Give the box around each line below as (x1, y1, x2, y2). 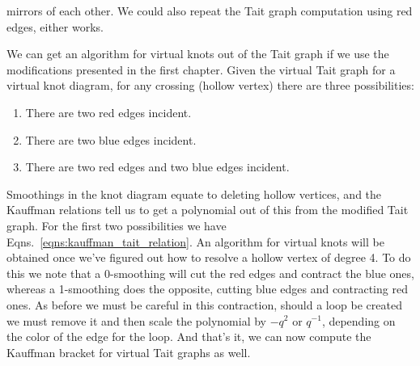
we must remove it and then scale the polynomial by (6, 312, 266, 329)
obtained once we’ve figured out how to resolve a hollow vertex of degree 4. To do (6, 249, 411, 266)
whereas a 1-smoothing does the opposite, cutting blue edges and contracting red (6, 280, 408, 297)
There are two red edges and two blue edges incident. (25, 158, 290, 175)
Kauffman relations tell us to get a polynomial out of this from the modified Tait (6, 201, 409, 218)
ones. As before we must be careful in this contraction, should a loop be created (6, 296, 402, 313)
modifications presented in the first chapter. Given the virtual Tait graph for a (6, 61, 396, 78)
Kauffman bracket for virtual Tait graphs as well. (6, 343, 251, 360)
